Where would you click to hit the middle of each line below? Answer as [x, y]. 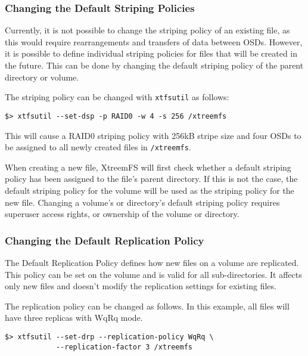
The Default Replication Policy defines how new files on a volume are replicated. [152, 262]
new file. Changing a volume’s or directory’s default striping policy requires [142, 202]
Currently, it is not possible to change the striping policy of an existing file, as [147, 30]
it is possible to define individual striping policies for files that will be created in [151, 53]
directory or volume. [42, 77]
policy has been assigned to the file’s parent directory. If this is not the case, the [151, 179]
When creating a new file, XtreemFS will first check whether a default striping [148, 167]
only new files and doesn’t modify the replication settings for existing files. [141, 286]
